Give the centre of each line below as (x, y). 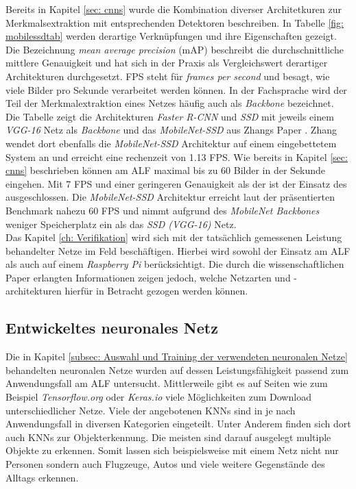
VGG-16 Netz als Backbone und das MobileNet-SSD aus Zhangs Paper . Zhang (171, 130)
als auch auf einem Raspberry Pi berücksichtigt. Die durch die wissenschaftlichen (175, 264)
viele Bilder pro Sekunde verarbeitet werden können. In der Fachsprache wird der (176, 89)
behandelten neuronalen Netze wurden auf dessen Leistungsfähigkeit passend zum (177, 369)
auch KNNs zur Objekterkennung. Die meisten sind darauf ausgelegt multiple (168, 437)
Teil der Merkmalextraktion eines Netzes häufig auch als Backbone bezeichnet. (170, 103)
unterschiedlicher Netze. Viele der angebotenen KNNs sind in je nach (151, 410)
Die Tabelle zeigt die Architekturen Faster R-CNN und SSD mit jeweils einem (170, 116)
